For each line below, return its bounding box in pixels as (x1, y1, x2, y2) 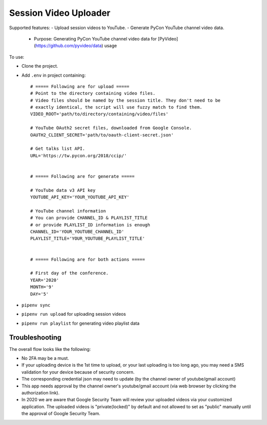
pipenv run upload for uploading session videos (21, 311, 126, 317)
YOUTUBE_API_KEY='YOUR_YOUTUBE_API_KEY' (30, 194, 130, 200)
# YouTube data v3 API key (30, 187, 96, 193)
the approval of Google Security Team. (21, 411, 101, 417)
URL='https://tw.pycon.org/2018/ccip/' (30, 153, 127, 158)
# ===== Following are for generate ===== (30, 173, 135, 179)
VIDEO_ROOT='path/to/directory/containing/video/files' (30, 111, 169, 117)
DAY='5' (30, 291, 49, 297)
